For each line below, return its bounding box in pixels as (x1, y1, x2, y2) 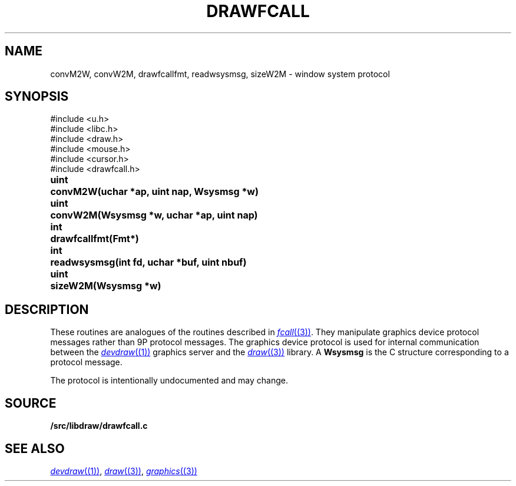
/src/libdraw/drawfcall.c (50, 421, 148, 431)
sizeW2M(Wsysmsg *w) (50, 280, 161, 292)
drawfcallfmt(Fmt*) (50, 233, 139, 245)
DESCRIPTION (5, 302, 89, 317)
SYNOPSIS (5, 89, 69, 104)
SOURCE (5, 395, 57, 411)
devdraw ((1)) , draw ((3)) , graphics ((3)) (50, 465, 197, 476)
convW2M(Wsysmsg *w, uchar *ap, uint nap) (50, 209, 258, 221)
